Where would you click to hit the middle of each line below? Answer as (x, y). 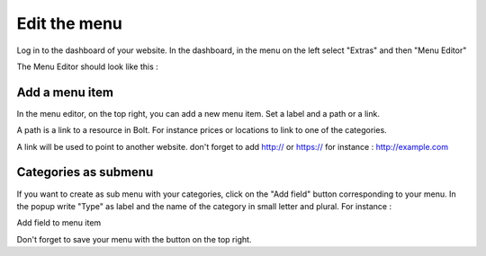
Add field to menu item (59, 223)
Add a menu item (65, 92)
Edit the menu (70, 23)
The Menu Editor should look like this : (88, 66)
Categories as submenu (85, 172)
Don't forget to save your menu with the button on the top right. (134, 239)
